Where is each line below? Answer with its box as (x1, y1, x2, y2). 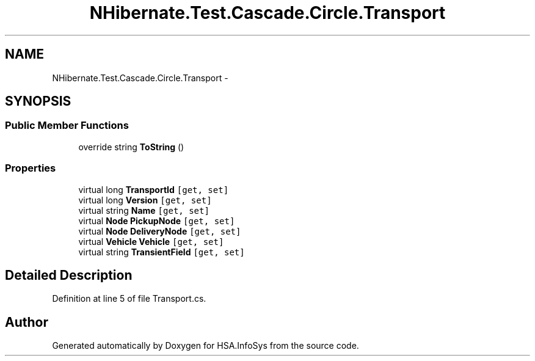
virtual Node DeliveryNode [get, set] (78, 225, 241, 236)
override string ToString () (78, 141, 184, 152)
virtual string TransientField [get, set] (78, 246, 245, 257)
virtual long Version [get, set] (78, 194, 212, 205)
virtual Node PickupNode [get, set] (78, 215, 235, 226)
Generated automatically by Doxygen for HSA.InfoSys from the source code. (52, 340, 359, 351)
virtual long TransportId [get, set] (78, 184, 229, 195)
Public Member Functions (5, 119, 129, 132)
